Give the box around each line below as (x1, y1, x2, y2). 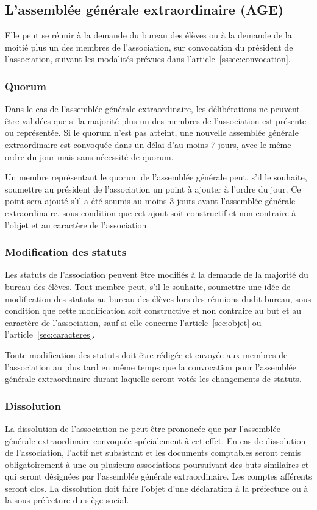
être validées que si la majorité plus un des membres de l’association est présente (5, 114, 307, 127)
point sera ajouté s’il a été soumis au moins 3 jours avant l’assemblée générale (5, 194, 296, 207)
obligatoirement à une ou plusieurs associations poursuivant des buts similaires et (5, 458, 309, 470)
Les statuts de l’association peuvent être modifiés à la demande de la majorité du (5, 268, 308, 281)
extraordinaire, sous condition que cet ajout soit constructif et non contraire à (5, 206, 296, 219)
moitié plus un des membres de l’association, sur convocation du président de (5, 40, 293, 53)
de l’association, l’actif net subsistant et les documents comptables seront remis (5, 446, 301, 459)
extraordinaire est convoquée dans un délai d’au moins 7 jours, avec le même (5, 138, 291, 151)
